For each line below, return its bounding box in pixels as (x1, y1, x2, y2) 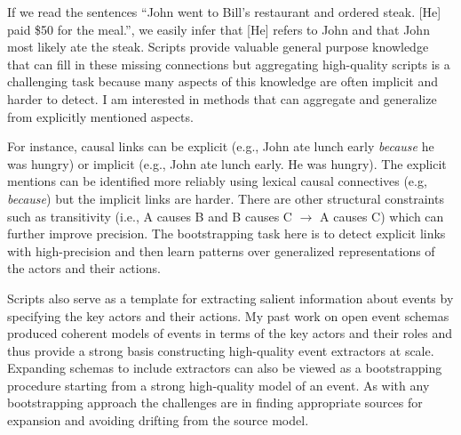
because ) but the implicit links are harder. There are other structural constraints (7, 189, 444, 207)
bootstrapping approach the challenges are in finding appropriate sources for (7, 393, 423, 412)
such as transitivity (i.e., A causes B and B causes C (7, 206, 292, 225)
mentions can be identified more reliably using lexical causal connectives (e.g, (7, 172, 427, 190)
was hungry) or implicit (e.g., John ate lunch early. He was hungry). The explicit (7, 154, 447, 173)
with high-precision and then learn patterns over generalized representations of (7, 241, 435, 260)
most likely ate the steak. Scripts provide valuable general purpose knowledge (7, 37, 429, 56)
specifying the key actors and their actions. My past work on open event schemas (7, 306, 449, 325)
